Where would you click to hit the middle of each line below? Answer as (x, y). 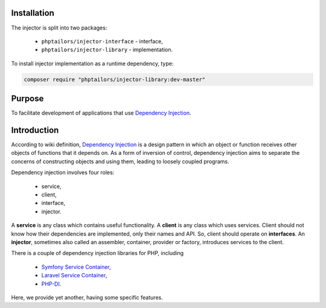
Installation (33, 13)
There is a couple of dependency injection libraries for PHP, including (97, 253)
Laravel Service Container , (74, 275)
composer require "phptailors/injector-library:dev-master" (115, 79)
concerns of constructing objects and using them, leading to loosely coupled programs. (120, 161)
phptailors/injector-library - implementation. (107, 50)
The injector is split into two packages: (59, 28)
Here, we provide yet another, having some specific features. (87, 297)
